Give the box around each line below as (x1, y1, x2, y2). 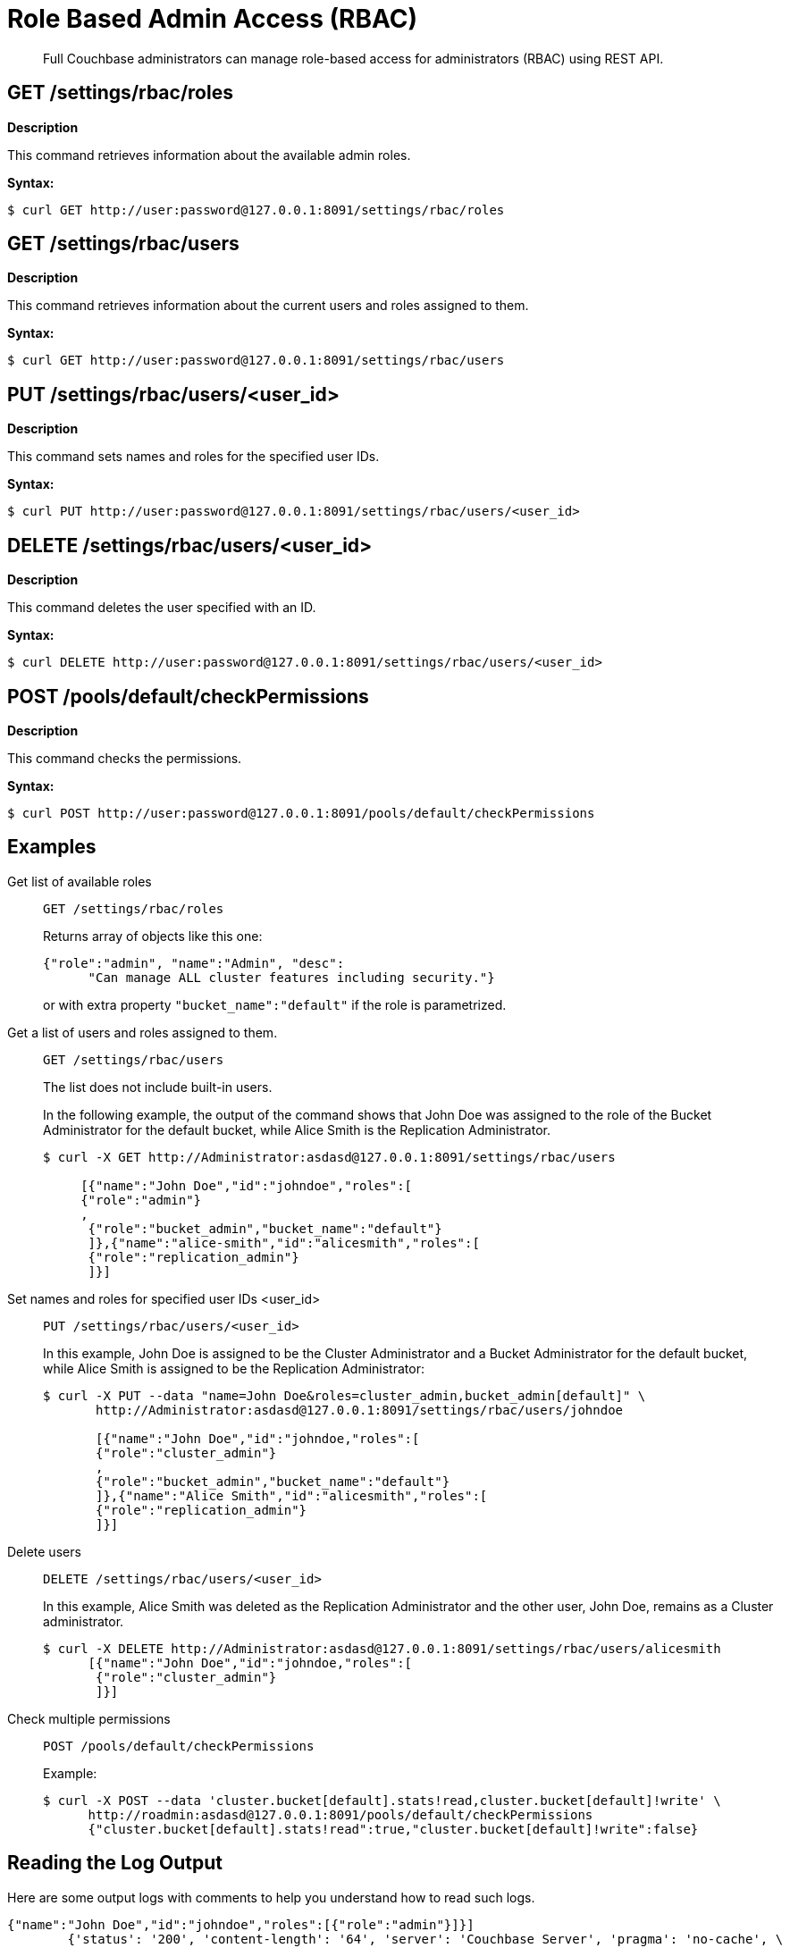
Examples (7, 835, 97, 859)
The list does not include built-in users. (43, 1079, 273, 1095)
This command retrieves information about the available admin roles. (7, 147, 411, 163)
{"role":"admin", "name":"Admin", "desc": (43, 955, 345, 970)
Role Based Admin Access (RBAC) (7, 4, 418, 34)
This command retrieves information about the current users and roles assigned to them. (7, 298, 529, 314)
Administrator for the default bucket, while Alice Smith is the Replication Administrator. (43, 1121, 550, 1138)
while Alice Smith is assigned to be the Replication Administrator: (43, 1360, 424, 1376)
